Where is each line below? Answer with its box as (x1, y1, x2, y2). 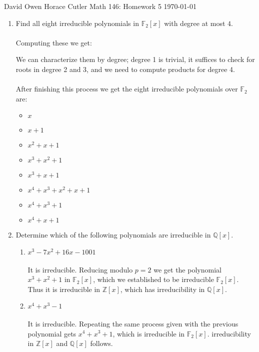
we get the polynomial (153, 264, 221, 274)
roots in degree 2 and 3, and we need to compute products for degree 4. (15, 63, 235, 74)
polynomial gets (27, 328, 76, 338)
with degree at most (164, 17, 225, 28)
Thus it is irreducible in (27, 283, 100, 294)
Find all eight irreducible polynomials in (15, 17, 139, 28)
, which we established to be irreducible (93, 274, 214, 284)
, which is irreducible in (112, 328, 185, 338)
